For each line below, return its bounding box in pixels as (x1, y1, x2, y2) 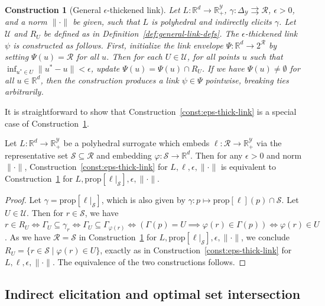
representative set (5, 149, 69, 161)
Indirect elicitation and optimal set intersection (5, 284, 301, 302)
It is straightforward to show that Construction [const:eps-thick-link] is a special (5, 105, 297, 118)
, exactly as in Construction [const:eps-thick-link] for (100, 244, 292, 256)
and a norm (5, 15, 47, 28)
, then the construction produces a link (40, 73, 179, 86)
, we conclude (241, 231, 290, 243)
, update (90, 62, 120, 74)
